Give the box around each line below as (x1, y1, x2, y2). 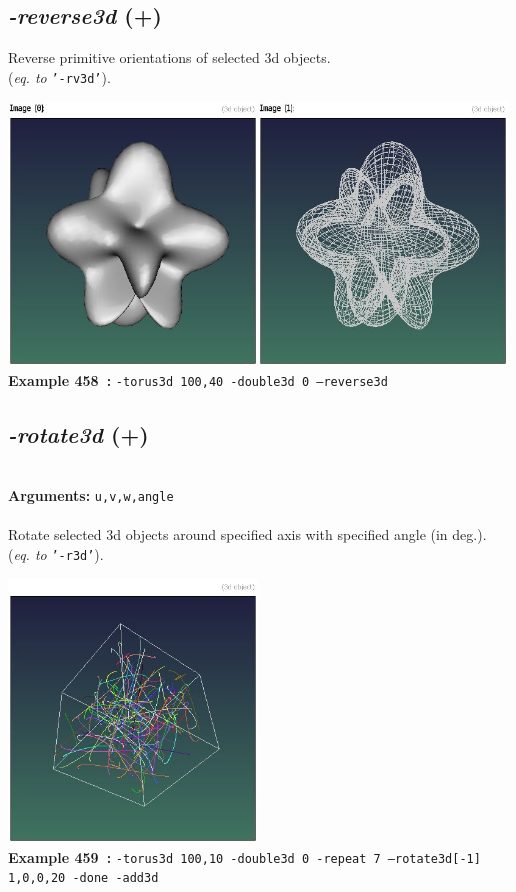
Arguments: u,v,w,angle (8, 485, 174, 506)
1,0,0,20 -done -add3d (8, 871, 159, 886)
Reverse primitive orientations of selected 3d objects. (8, 47, 331, 68)
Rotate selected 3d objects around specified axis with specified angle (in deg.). (8, 524, 487, 545)
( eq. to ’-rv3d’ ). (8, 66, 111, 87)
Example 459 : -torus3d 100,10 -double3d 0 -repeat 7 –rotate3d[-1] (8, 846, 481, 867)
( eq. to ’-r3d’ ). (8, 543, 104, 564)
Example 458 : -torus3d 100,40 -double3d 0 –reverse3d (8, 369, 388, 390)
